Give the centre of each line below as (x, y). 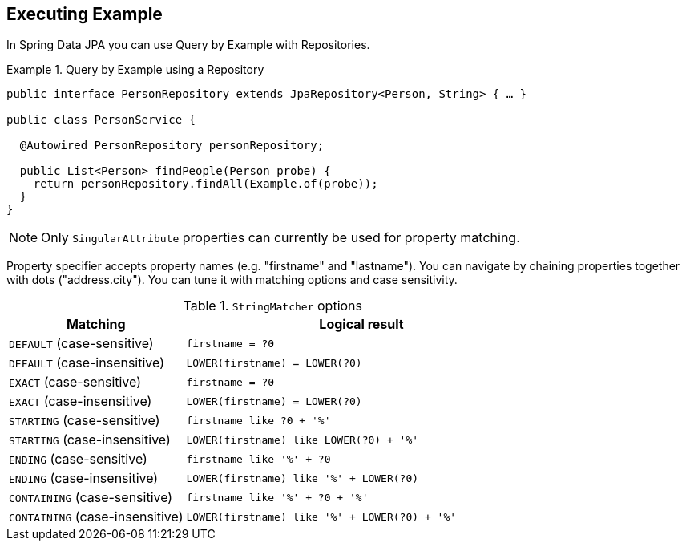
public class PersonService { (101, 120)
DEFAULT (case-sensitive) (81, 344)
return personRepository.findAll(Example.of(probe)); (206, 184)
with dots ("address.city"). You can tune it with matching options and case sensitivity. (232, 280)
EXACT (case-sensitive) (75, 382)
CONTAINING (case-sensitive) (91, 498)
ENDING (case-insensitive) (84, 478)
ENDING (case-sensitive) (78, 459)
